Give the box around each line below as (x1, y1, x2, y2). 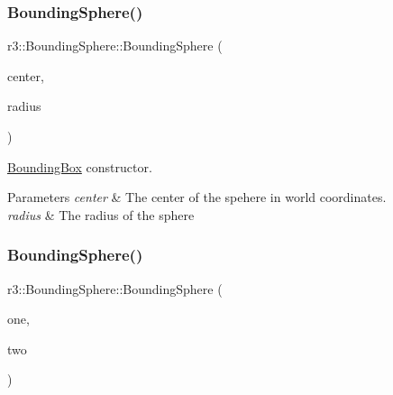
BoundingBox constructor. (7, 157, 152, 176)
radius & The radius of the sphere (7, 205, 195, 224)
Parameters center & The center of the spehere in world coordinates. (7, 188, 387, 207)
